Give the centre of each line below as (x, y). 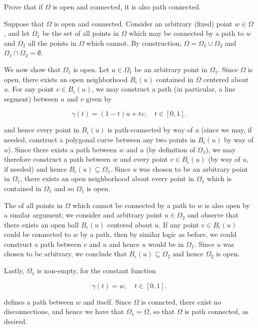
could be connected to (38, 234)
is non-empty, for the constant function (96, 271)
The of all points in (33, 205)
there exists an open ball (42, 224)
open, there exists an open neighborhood (66, 79)
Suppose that (24, 23)
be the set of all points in (81, 33)
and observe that (213, 215)
